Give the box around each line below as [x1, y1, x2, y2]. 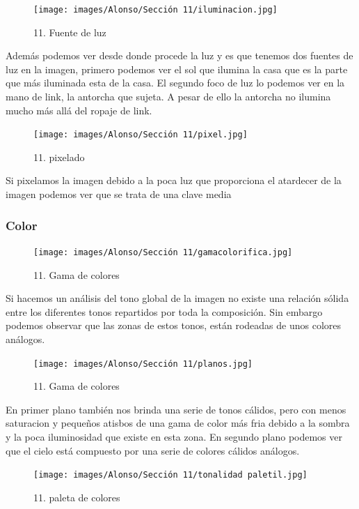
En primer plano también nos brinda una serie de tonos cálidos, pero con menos [6, 402, 346, 416]
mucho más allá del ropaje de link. [6, 102, 152, 117]
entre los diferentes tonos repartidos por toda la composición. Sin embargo [6, 304, 323, 319]
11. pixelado [33, 149, 85, 164]
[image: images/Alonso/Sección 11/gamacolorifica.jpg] [33, 247, 293, 257]
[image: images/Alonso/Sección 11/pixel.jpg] [33, 130, 248, 140]
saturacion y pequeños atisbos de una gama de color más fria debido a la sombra [6, 416, 350, 430]
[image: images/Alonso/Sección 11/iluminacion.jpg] [33, 5, 278, 15]
